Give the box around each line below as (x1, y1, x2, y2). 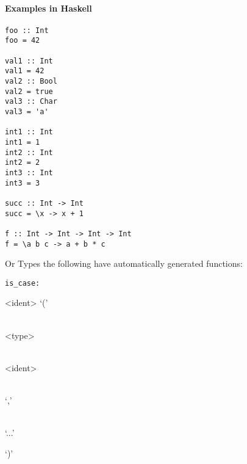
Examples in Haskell (5, 1, 92, 14)
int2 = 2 (5, 158, 40, 167)
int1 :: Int (5, 128, 53, 137)
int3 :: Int (5, 168, 53, 177)
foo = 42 (5, 36, 40, 45)
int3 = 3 (5, 178, 40, 187)
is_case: (5, 278, 40, 288)
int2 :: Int (5, 148, 53, 157)
